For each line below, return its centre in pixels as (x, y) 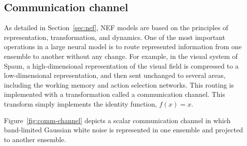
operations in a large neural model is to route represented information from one (123, 46)
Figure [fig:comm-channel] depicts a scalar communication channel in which (117, 120)
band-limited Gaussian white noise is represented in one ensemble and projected (123, 130)
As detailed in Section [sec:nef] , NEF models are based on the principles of (116, 27)
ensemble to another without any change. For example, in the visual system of (121, 56)
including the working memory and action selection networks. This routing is (119, 84)
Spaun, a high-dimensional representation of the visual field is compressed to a (121, 65)
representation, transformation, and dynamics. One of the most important (115, 37)
